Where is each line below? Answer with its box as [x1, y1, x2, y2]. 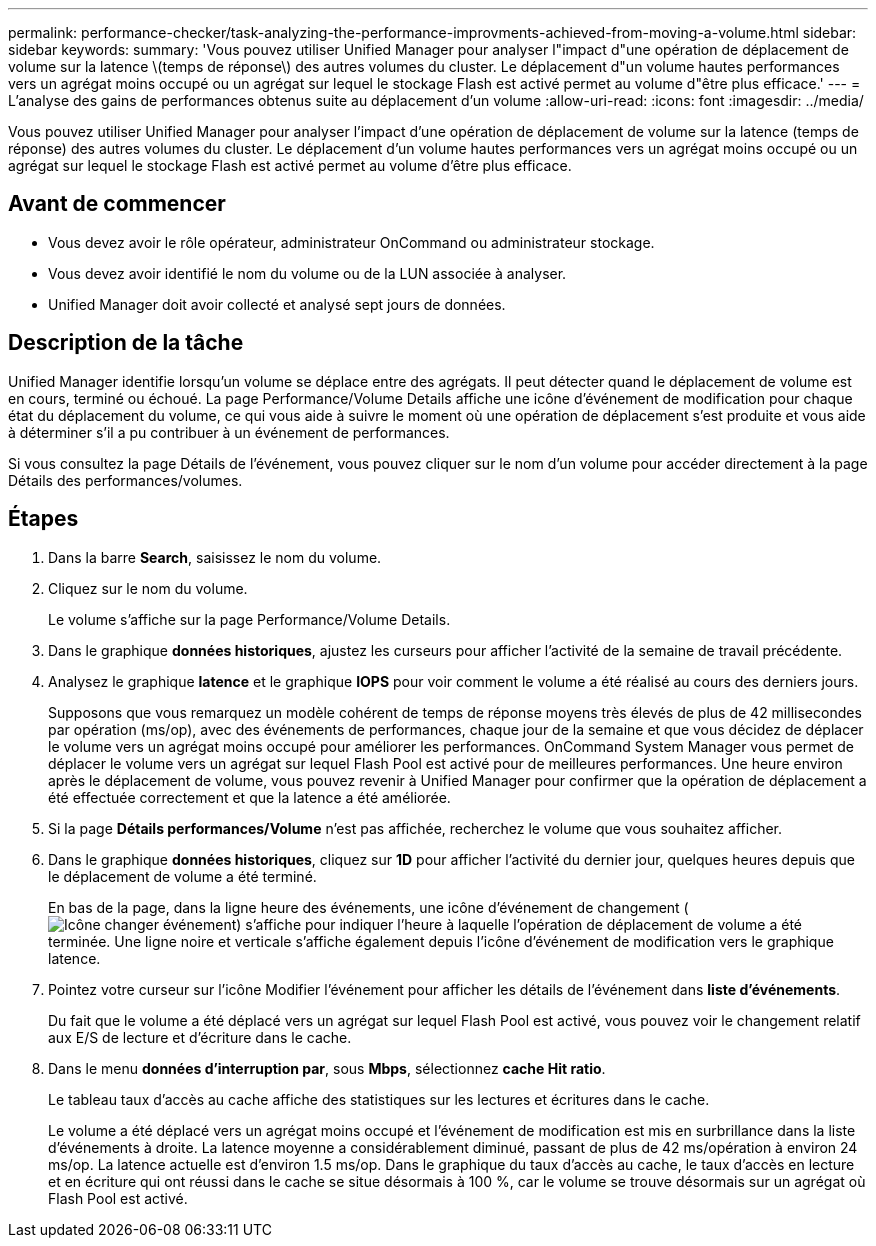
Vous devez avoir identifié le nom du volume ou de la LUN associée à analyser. [48, 264, 567, 282]
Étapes [8, 506, 79, 532]
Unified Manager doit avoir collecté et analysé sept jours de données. [48, 295, 506, 313]
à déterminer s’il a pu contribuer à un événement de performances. [8, 423, 450, 441]
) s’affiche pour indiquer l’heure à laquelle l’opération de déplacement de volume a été [236, 915, 802, 933]
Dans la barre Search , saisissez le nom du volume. [48, 548, 382, 566]
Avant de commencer [8, 191, 226, 217]
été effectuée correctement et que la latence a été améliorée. [48, 788, 451, 806]
